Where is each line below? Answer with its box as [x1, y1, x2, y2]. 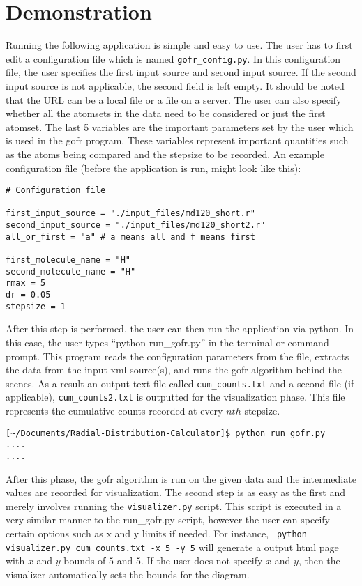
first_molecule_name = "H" [6, 255, 130, 265]
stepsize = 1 [6, 301, 66, 311]
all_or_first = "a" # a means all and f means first [6, 231, 255, 242]
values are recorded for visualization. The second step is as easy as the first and [6, 485, 345, 500]
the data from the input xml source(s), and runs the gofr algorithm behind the [6, 362, 342, 377]
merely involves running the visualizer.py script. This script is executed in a [6, 498, 342, 513]
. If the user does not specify [140, 553, 263, 568]
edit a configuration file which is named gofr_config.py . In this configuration [6, 51, 341, 65]
